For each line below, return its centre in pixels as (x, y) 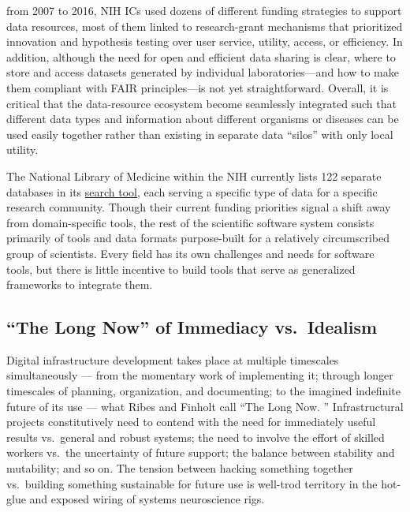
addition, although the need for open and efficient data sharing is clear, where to (201, 56)
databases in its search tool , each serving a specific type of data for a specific (192, 191)
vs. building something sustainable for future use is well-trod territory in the (192, 483)
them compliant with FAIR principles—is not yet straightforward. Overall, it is (198, 87)
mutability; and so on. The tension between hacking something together (180, 468)
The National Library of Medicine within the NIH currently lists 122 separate (194, 176)
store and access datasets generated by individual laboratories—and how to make (203, 72)
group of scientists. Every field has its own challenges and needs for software (190, 253)
